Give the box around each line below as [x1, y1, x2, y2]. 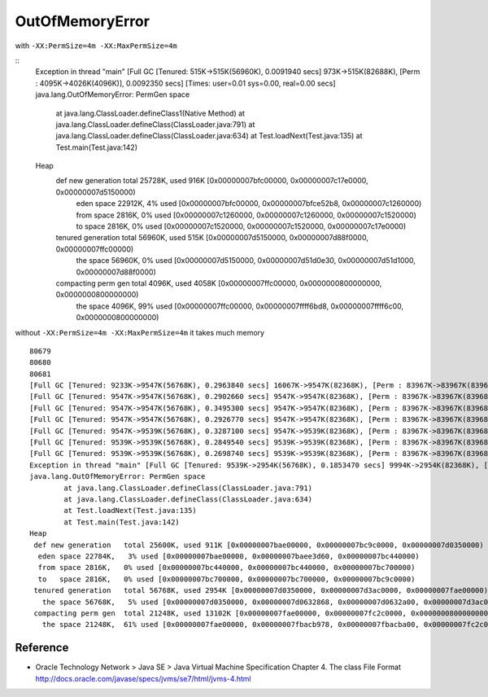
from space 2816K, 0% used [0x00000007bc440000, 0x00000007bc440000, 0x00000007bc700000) [37, 563, 416, 572]
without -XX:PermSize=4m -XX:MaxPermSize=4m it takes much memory [15, 327, 264, 337]
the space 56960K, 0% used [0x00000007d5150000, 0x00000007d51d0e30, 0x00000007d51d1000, [76, 256, 416, 265]
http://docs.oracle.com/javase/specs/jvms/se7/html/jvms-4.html [35, 673, 251, 683]
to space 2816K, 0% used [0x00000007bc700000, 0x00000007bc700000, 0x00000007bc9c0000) [37, 574, 416, 584]
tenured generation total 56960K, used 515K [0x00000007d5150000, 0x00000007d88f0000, [55, 233, 369, 243]
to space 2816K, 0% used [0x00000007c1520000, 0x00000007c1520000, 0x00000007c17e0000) [76, 221, 407, 231]
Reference [15, 641, 69, 655]
